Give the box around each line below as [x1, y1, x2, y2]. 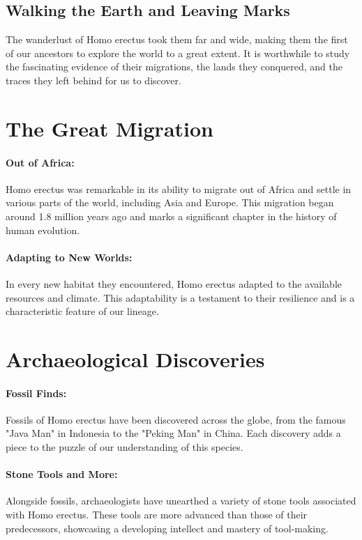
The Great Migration [6, 114, 213, 142]
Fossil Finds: [6, 385, 67, 400]
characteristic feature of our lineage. [6, 304, 159, 318]
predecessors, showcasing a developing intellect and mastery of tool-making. [6, 520, 329, 535]
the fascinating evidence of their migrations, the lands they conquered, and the [6, 59, 342, 74]
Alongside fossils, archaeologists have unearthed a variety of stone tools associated [6, 493, 356, 508]
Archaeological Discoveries [6, 344, 265, 373]
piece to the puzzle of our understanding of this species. [6, 440, 243, 454]
